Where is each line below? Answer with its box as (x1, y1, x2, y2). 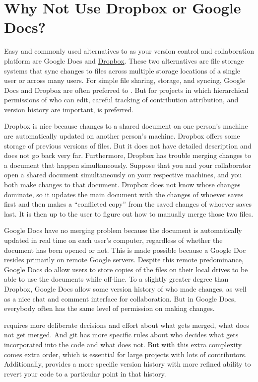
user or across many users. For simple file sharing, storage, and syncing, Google (4, 75, 245, 85)
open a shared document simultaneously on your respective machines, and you (4, 169, 242, 180)
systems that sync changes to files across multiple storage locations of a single (4, 65, 241, 76)
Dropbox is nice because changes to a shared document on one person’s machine (4, 121, 248, 131)
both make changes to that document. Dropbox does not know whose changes (4, 179, 241, 190)
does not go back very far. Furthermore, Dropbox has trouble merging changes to (4, 150, 251, 160)
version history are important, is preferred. (4, 104, 134, 114)
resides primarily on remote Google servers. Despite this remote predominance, (4, 254, 244, 265)
